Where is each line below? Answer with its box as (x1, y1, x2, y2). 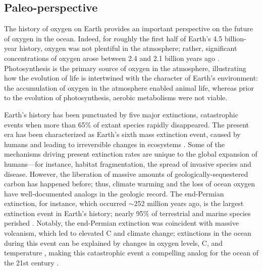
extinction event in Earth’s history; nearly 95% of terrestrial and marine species (4, 208, 251, 218)
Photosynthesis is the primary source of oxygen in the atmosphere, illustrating (4, 62, 246, 73)
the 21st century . (4, 257, 59, 267)
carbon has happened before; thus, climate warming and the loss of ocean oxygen (4, 178, 255, 189)
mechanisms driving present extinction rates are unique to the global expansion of (4, 149, 257, 159)
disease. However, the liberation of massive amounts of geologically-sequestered (4, 168, 248, 179)
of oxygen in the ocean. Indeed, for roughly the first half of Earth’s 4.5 (4, 33, 223, 43)
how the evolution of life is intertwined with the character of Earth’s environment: (4, 73, 258, 83)
